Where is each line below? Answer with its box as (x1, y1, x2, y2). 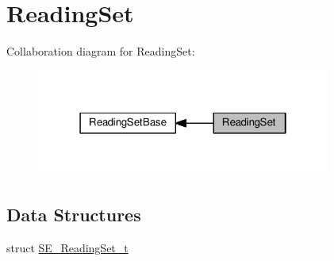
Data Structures (6, 202, 141, 227)
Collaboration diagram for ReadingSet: (6, 43, 195, 59)
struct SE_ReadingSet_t (6, 240, 129, 256)
